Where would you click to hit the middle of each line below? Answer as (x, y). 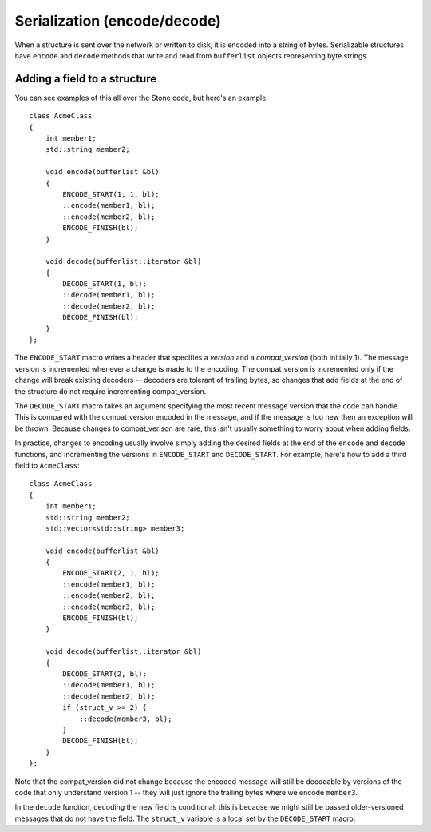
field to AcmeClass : (47, 465)
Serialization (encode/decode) (118, 21)
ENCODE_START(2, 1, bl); (111, 573)
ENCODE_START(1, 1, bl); (111, 194)
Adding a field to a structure (86, 79)
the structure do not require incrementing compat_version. (111, 391)
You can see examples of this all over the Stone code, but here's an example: (142, 98)
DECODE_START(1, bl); (105, 284)
